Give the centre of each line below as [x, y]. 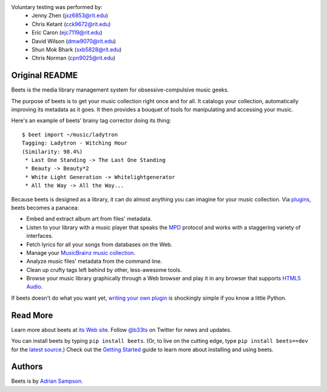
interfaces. [40, 236]
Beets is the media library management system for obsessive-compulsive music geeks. [120, 90]
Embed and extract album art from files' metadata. [89, 219]
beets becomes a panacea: [45, 208]
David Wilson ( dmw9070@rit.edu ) [74, 41]
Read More [32, 315]
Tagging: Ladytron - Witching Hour [75, 143]
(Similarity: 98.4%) [52, 151]
